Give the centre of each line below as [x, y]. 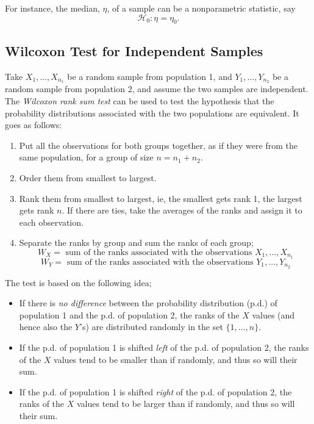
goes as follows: [34, 125]
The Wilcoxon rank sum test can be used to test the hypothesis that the [140, 101]
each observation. [51, 222]
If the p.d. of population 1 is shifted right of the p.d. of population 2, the [155, 391]
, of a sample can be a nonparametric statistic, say [201, 8]
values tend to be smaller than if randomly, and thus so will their [176, 359]
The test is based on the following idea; [78, 282]
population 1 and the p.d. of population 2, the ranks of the [129, 314]
